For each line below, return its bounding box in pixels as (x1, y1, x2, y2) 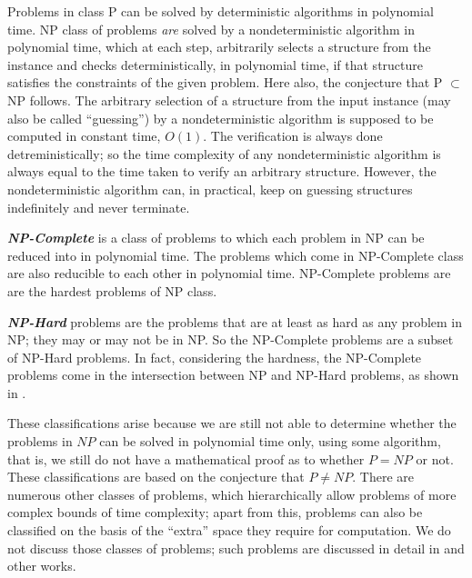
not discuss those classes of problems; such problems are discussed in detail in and (7, 538, 465, 557)
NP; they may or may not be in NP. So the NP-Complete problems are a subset (7, 330, 454, 349)
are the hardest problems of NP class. (7, 281, 217, 300)
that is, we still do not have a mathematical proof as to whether (7, 449, 365, 468)
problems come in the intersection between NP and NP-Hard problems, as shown (7, 365, 459, 384)
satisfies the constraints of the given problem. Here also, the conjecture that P (7, 73, 443, 92)
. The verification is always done (203, 126, 383, 145)
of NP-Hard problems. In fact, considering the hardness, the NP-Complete (7, 347, 422, 366)
